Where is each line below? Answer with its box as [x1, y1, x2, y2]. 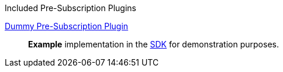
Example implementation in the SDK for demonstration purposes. [28, 39, 279, 49]
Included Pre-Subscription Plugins [5, 3, 136, 13]
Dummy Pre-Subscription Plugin [5, 21, 129, 31]
